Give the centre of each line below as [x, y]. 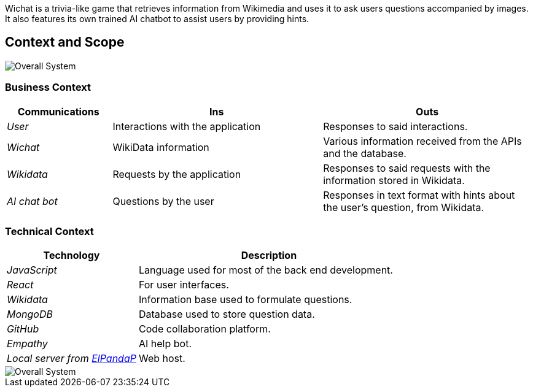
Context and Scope [65, 42]
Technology [72, 256]
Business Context [48, 87]
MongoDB [30, 314]
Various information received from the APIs [422, 141]
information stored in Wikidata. [394, 180]
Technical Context [49, 231]
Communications [58, 111]
